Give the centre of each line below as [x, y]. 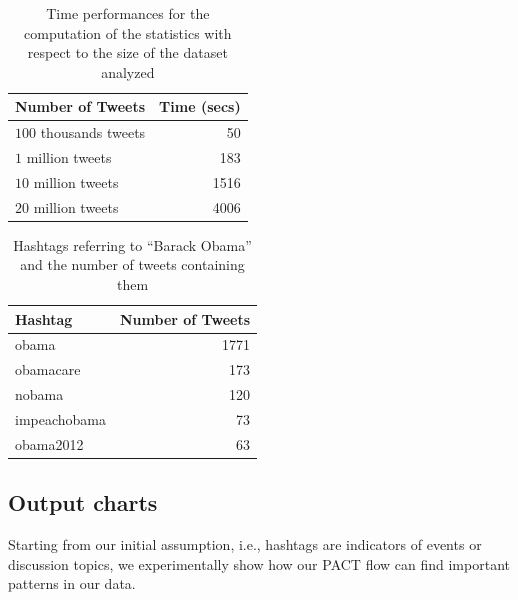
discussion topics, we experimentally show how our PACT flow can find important [259, 563]
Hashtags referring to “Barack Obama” [132, 244]
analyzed [128, 71]
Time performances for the [128, 13]
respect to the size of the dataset [127, 52]
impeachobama [60, 419]
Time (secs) [200, 106]
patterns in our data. [72, 583]
